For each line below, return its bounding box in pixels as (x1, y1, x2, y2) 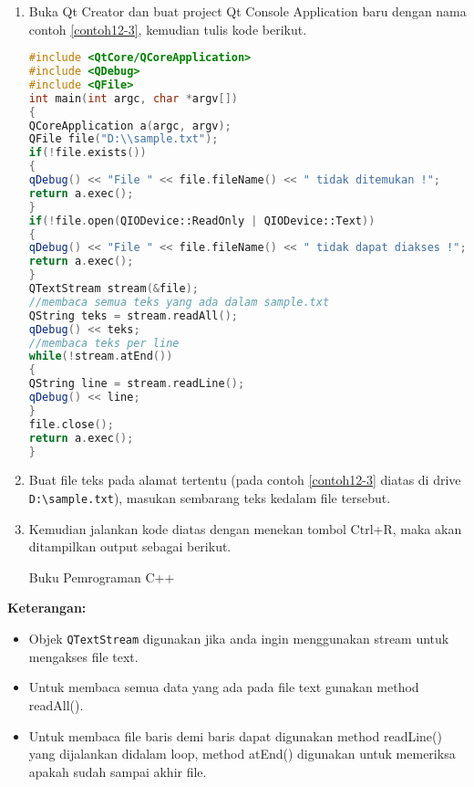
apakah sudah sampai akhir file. (28, 761, 207, 781)
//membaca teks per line (28, 336, 180, 350)
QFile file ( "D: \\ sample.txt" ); (28, 132, 219, 146)
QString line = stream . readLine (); (28, 377, 245, 391)
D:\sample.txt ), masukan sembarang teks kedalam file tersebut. (28, 488, 391, 508)
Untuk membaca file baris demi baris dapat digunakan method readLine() (28, 726, 442, 745)
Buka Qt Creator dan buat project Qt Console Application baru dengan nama (28, 2, 467, 20)
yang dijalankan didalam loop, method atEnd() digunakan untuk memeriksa (28, 744, 456, 763)
